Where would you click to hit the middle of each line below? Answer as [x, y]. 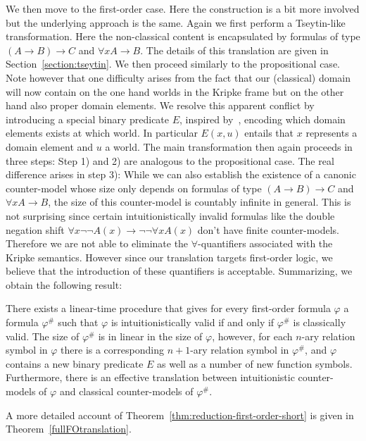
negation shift [35, 229]
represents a [332, 133]
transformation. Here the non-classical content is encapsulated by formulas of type [183, 36]
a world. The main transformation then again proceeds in [229, 146]
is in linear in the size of [150, 336]
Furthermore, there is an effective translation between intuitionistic [150, 377]
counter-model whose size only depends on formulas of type [134, 188]
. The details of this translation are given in [234, 50]
